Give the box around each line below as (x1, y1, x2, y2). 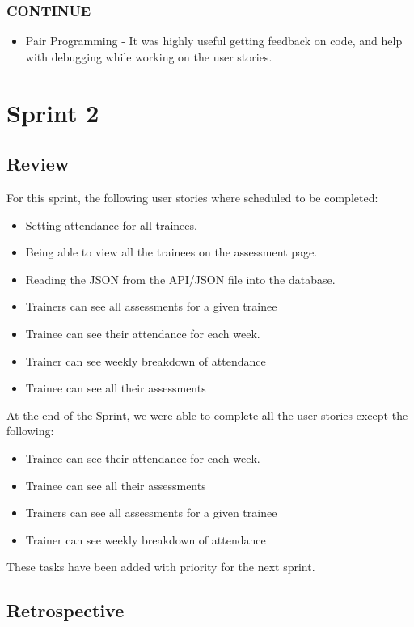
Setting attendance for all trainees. (25, 216, 197, 233)
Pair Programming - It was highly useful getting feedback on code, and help (25, 32, 403, 49)
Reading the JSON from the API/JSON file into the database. (25, 270, 336, 287)
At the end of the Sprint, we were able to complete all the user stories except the (6, 406, 408, 423)
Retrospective (6, 598, 125, 623)
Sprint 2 (6, 95, 99, 129)
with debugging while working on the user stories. (25, 48, 272, 65)
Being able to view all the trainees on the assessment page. (25, 244, 318, 261)
